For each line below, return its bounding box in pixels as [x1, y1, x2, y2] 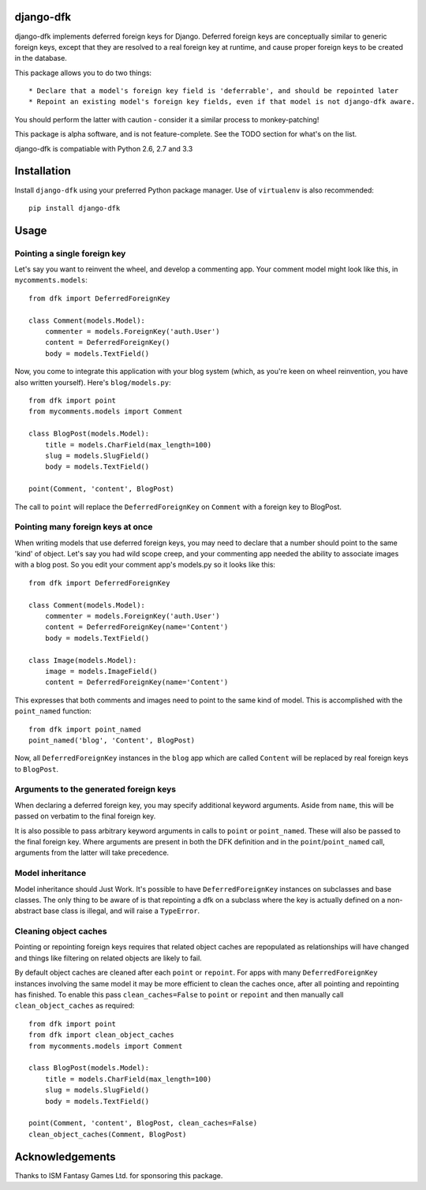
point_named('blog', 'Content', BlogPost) [28, 735, 196, 745]
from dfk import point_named [28, 724, 141, 734]
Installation [14, 164, 71, 178]
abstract [14, 906, 43, 915]
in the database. [14, 54, 67, 63]
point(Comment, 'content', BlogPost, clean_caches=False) [28, 1119, 258, 1128]
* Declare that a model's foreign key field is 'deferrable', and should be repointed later [28, 87, 399, 95]
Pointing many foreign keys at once [14, 522, 153, 533]
